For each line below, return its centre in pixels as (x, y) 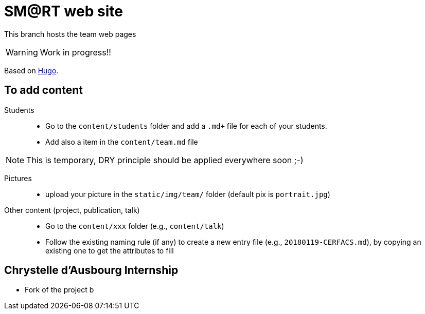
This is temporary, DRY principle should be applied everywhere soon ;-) (165, 160)
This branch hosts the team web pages (70, 34)
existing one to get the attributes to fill (110, 250)
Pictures (18, 178)
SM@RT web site (64, 11)
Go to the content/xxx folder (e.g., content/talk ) (135, 226)
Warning (22, 52)
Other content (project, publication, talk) (72, 210)
